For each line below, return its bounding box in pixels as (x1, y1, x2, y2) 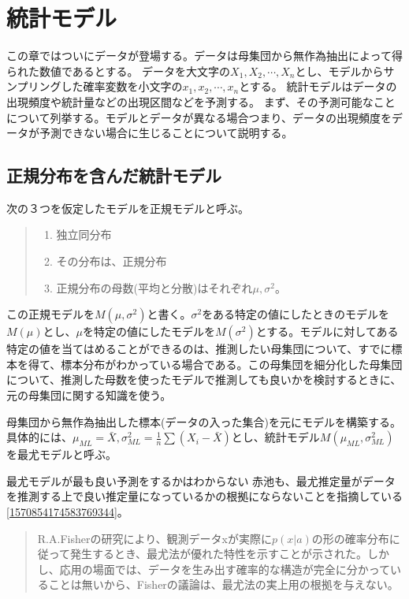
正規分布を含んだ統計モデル (6, 163, 221, 188)
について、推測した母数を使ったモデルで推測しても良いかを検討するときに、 (6, 371, 402, 388)
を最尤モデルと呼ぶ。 (6, 446, 117, 463)
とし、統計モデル (231, 429, 320, 445)
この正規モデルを (6, 306, 95, 322)
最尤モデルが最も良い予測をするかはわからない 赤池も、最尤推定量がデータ (6, 472, 396, 489)
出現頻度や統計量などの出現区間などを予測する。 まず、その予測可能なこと (6, 93, 396, 110)
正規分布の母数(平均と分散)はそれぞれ (56, 279, 253, 296)
